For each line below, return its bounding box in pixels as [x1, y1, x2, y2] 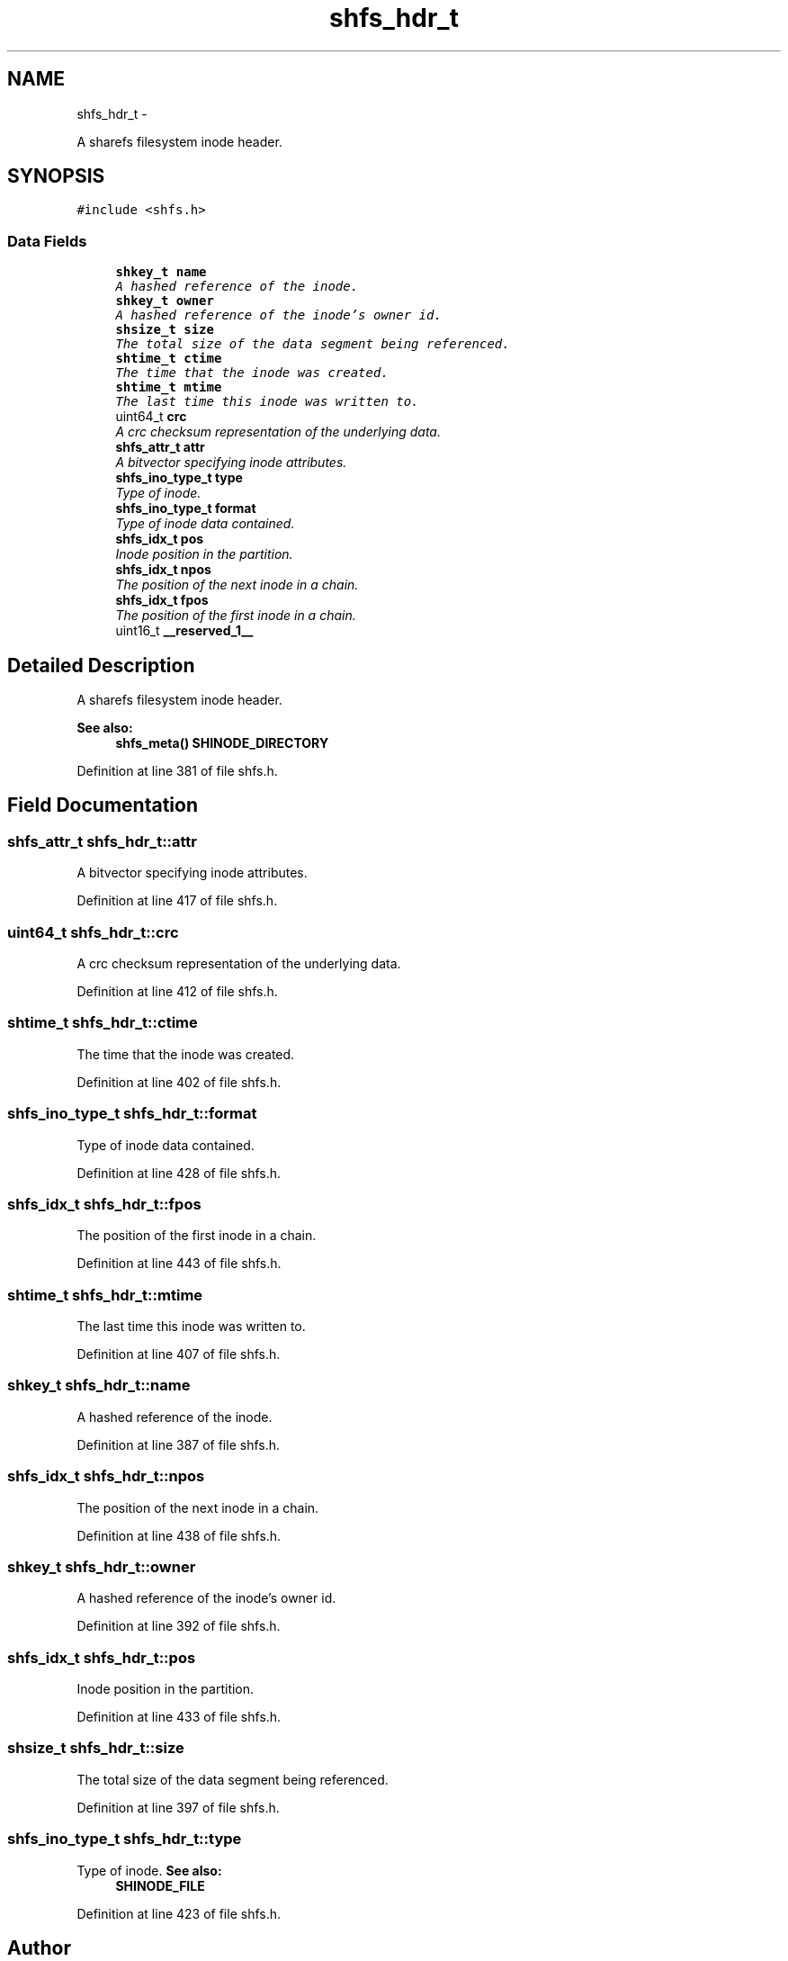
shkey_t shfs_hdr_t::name [7, 1376, 191, 1395]
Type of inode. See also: [76, 1862, 222, 1878]
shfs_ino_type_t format [115, 500, 256, 517]
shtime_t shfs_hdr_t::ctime [7, 1013, 198, 1032]
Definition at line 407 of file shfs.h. [76, 1346, 281, 1362]
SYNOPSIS [7, 165, 105, 188]
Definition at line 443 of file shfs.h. [76, 1255, 282, 1272]
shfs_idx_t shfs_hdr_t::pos [7, 1648, 196, 1667]
